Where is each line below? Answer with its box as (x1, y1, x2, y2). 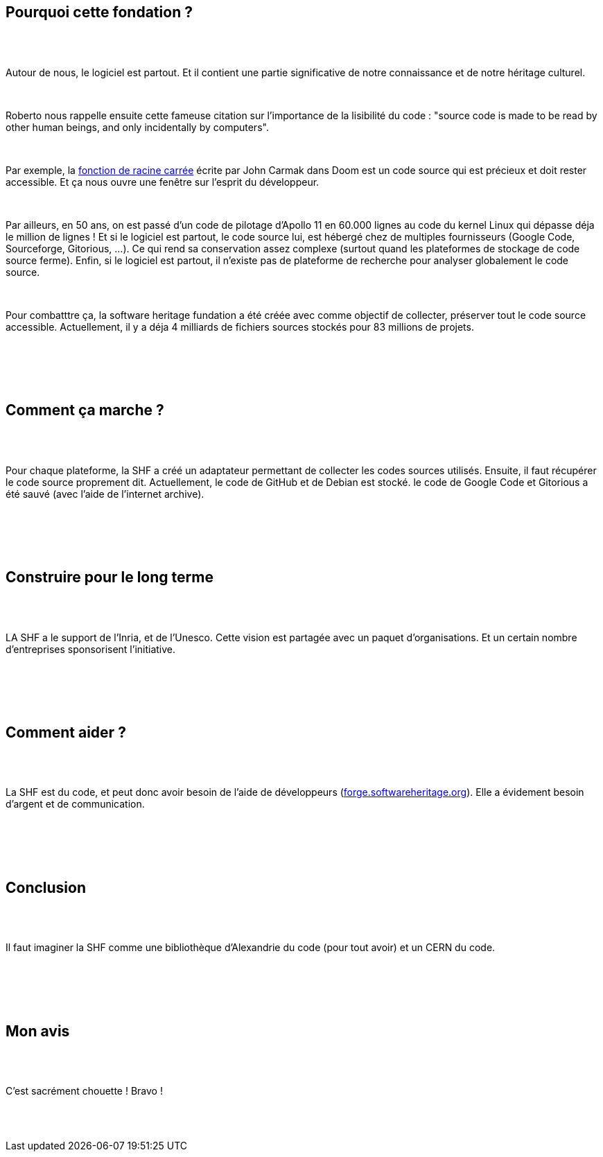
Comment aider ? (6, 723, 126, 741)
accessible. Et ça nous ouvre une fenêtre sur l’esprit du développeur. (6, 175, 320, 188)
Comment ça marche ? (6, 401, 164, 419)
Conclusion (6, 878, 87, 896)
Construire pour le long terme (6, 568, 213, 586)
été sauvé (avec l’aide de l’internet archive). (6, 487, 204, 500)
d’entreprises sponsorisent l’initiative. (6, 643, 176, 655)
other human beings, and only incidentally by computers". (6, 121, 269, 133)
